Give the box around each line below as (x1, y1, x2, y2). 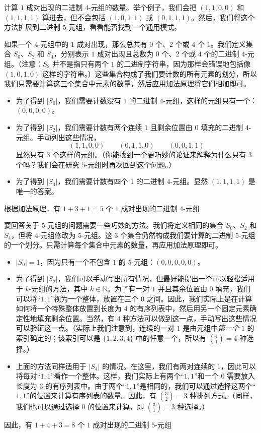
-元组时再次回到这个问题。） (85, 159, 176, 169)
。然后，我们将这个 (191, 12, 255, 22)
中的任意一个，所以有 (135, 333, 206, 343)
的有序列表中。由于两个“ (45, 380, 126, 391)
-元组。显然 (170, 176, 208, 187)
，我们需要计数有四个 (57, 176, 128, 187)
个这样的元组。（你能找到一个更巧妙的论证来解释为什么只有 (52, 149, 246, 160)
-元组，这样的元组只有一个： (163, 95, 257, 105)
